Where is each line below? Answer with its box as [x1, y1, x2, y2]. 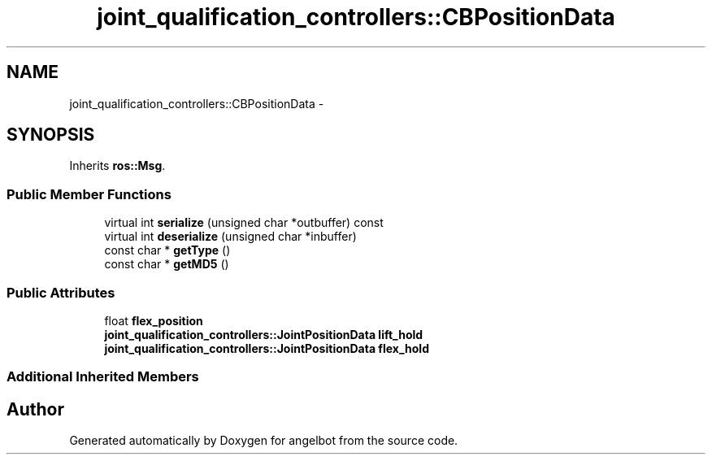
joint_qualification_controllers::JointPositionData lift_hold [104, 327, 423, 341]
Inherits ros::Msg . [69, 159, 166, 173]
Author [7, 398, 64, 420]
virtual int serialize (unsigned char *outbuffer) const [104, 215, 384, 230]
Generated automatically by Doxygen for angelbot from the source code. [69, 433, 458, 448]
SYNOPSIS [7, 124, 95, 146]
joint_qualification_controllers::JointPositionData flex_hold [104, 341, 429, 355]
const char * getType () [104, 243, 231, 258]
